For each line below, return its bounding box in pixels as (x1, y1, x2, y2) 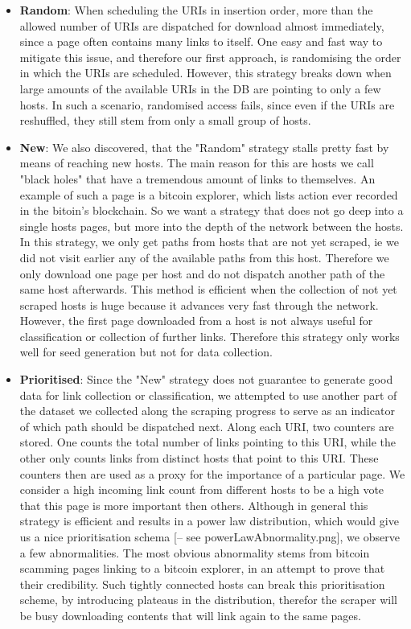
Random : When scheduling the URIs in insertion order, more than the (19, 2, 373, 18)
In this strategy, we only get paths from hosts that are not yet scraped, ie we (19, 233, 399, 250)
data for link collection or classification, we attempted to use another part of (19, 386, 397, 403)
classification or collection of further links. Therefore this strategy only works (19, 327, 400, 344)
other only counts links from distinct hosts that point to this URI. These (19, 450, 379, 467)
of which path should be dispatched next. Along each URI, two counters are (19, 417, 394, 434)
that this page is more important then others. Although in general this (19, 496, 368, 513)
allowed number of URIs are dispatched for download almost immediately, (19, 17, 384, 34)
